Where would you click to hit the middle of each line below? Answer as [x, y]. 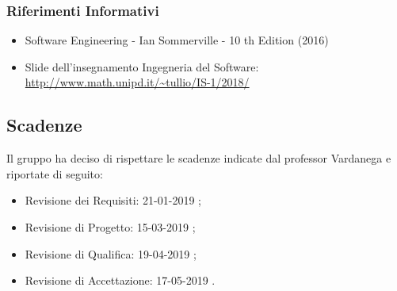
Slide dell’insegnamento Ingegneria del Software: [142, 66]
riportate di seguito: [55, 173]
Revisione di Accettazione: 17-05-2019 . [120, 280]
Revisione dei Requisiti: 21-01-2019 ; [113, 200]
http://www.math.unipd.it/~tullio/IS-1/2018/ [137, 82]
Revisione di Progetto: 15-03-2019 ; [110, 226]
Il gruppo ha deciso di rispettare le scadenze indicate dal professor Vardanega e [199, 158]
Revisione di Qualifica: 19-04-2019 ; [111, 253]
